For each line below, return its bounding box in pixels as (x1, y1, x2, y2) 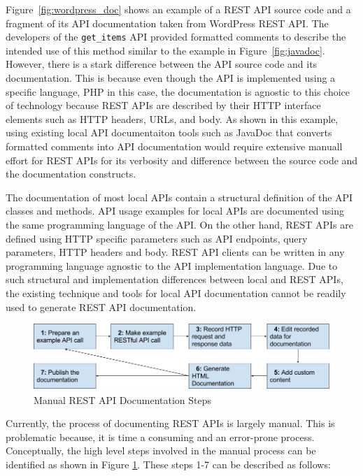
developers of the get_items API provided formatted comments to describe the (6, 29, 346, 44)
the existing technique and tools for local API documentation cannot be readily (6, 285, 346, 300)
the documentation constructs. (6, 166, 136, 181)
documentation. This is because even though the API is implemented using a (6, 71, 336, 85)
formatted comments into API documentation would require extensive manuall (6, 139, 343, 153)
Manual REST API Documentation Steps (34, 392, 212, 407)
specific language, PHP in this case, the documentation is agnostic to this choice (6, 84, 350, 99)
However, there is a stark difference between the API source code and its (6, 57, 318, 71)
